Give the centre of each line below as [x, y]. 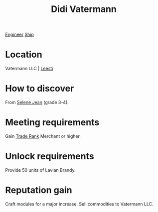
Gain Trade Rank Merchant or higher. [43, 136]
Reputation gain [39, 190]
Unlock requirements [50, 157]
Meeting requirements [52, 122]
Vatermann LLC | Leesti [29, 69]
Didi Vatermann [84, 9]
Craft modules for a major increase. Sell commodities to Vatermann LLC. [79, 204]
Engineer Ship [19, 35]
